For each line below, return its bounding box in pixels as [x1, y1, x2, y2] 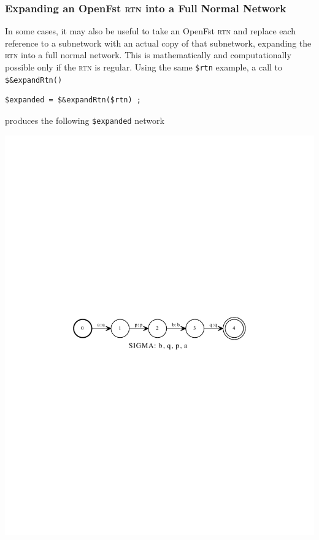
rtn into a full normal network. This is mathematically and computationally [5, 48, 291, 61]
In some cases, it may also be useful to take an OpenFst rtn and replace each [5, 25, 296, 37]
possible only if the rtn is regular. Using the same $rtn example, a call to [5, 61, 283, 73]
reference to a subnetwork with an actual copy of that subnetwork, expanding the [5, 36, 312, 49]
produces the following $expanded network [5, 113, 164, 126]
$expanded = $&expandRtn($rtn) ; [5, 96, 141, 105]
